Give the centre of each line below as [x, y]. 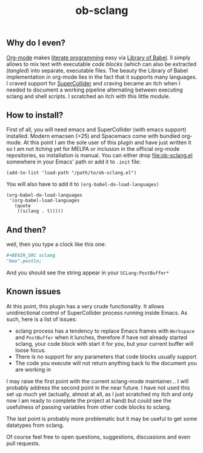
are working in [33, 369]
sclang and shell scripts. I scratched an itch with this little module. [88, 96]
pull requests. [23, 443]
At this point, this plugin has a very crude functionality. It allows [85, 306]
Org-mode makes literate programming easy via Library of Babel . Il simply [98, 58]
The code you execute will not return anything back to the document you [106, 363]
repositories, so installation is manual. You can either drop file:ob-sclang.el [99, 156]
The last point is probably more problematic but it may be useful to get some [102, 418]
